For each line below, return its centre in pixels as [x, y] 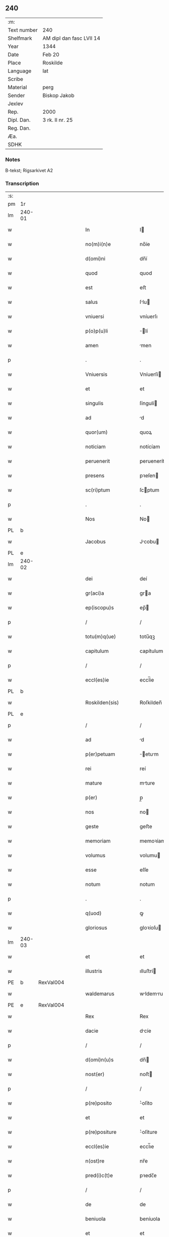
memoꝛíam [153, 841]
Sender [16, 95]
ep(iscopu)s [100, 608]
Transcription [22, 184]
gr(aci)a [95, 593]
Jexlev [16, 104]
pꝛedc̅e [148, 1176]
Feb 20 [51, 54]
